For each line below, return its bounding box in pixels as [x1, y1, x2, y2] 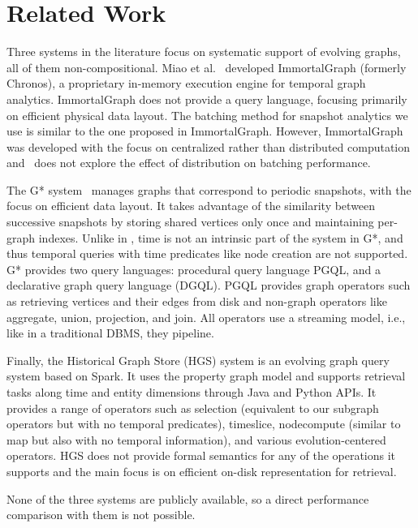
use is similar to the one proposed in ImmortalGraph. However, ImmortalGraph [6, 122, 403, 140]
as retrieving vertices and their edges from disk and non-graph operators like [6, 293, 387, 310]
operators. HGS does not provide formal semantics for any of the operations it [6, 447, 396, 464]
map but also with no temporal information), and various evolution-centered [6, 431, 386, 448]
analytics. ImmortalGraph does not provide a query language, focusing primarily [6, 90, 407, 107]
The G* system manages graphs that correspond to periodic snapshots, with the [6, 181, 412, 198]
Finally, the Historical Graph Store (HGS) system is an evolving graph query [6, 351, 390, 368]
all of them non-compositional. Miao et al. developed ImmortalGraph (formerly [6, 58, 407, 75]
